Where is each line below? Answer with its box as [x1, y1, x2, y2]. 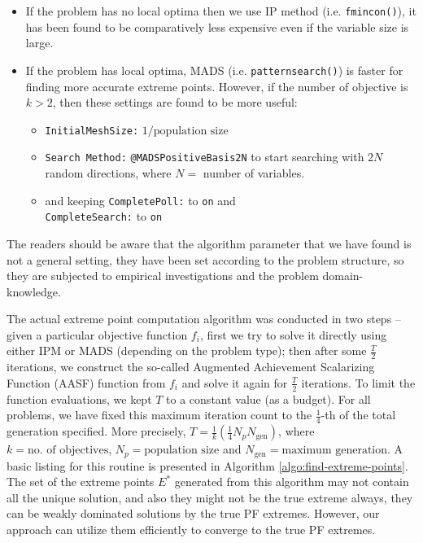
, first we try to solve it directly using [199, 326, 387, 343]
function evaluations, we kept [7, 390, 152, 407]
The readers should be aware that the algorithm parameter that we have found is [7, 234, 412, 252]
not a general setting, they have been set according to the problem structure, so [7, 251, 404, 268]
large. [25, 34, 54, 51]
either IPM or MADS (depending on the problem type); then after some [7, 342, 367, 359]
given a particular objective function [7, 326, 188, 343]
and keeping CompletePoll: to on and [45, 191, 236, 208]
